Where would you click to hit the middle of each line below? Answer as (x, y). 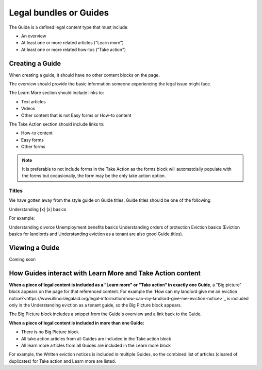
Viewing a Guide (34, 248)
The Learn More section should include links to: (57, 93)
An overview (33, 36)
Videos (28, 109)
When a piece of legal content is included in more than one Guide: (77, 323)
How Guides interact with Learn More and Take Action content (105, 273)
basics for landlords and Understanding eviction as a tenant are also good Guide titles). (96, 234)
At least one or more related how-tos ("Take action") (74, 49)
